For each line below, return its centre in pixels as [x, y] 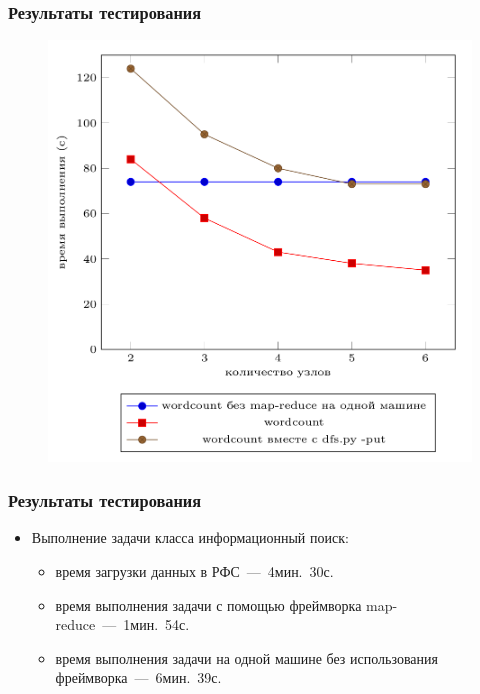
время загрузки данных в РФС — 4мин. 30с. [194, 570]
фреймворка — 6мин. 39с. [138, 677]
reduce [75, 624]
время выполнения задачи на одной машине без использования [246, 657]
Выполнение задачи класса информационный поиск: [190, 537]
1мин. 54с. [156, 624]
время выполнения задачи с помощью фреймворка [208, 604]
